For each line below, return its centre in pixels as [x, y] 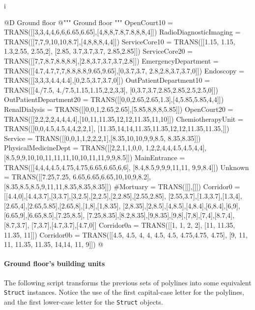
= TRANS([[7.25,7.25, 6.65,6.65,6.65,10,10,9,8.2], [77, 177]
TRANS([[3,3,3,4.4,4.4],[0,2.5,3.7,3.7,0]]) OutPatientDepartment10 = [107, 80]
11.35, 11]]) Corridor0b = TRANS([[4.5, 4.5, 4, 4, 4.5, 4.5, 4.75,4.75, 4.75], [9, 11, [126, 234]
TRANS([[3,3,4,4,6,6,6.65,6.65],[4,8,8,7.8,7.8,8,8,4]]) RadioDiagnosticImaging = [122, 32]
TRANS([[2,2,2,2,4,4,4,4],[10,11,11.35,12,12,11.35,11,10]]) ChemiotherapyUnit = [124, 119]
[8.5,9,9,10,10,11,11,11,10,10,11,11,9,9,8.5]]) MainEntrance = [95, 157]
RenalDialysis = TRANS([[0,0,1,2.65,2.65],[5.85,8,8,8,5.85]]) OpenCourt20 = [119, 109]
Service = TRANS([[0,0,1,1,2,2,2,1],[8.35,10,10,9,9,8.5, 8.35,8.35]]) [102, 138]
